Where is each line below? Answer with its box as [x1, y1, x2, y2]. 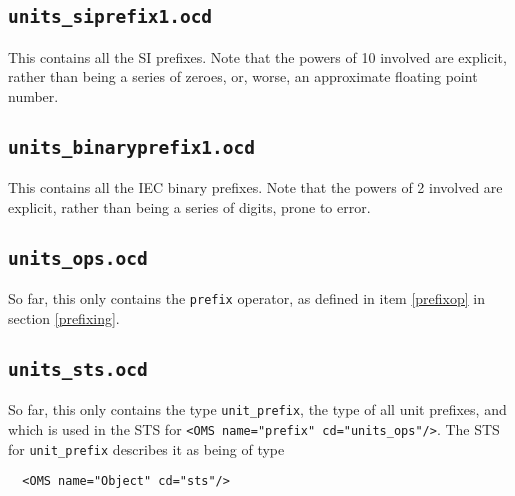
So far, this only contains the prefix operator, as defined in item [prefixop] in [8, 288, 486, 309]
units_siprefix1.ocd [8, 6, 213, 28]
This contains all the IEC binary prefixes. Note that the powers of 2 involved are [8, 177, 503, 198]
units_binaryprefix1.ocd [8, 136, 256, 158]
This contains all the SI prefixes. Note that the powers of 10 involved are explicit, [8, 46, 507, 67]
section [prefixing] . [8, 307, 120, 328]
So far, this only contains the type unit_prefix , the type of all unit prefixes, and [8, 399, 507, 420]
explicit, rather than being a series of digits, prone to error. [8, 196, 371, 217]
